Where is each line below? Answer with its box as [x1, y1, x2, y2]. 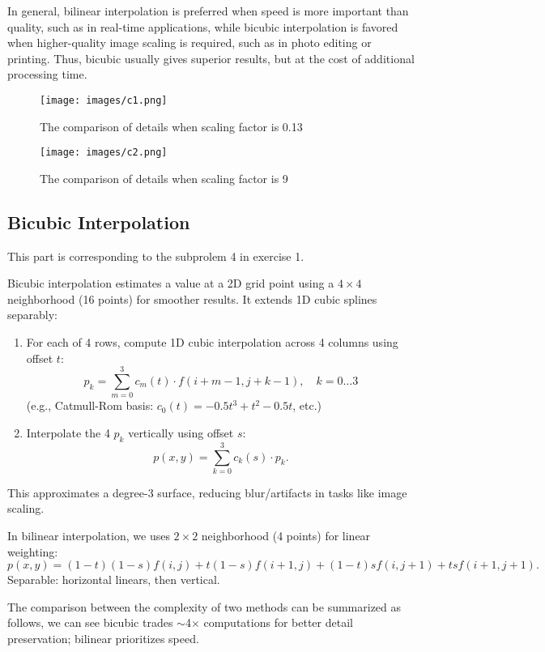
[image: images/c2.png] [40, 147, 168, 159]
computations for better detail [203, 614, 353, 631]
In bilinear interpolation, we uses [7, 527, 170, 544]
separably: [7, 306, 57, 323]
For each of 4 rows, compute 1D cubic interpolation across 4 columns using [26, 334, 398, 351]
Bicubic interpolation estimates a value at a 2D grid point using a [7, 275, 334, 292]
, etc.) [292, 397, 321, 414]
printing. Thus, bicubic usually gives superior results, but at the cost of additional [7, 49, 415, 66]
